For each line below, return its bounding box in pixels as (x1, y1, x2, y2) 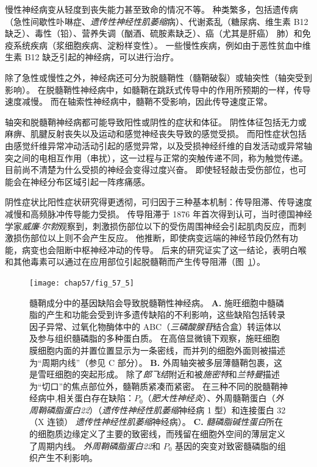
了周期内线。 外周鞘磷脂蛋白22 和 (29, 439, 160, 452)
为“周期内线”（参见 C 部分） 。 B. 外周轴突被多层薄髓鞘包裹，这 (29, 356, 282, 368)
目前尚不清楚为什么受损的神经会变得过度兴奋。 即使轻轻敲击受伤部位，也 (5, 163, 298, 176)
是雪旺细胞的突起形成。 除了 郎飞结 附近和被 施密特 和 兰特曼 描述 (29, 368, 280, 381)
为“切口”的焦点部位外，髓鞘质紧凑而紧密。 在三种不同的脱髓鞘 (29, 379, 279, 392)
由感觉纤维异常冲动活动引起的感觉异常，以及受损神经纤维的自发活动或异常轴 (5, 139, 312, 152)
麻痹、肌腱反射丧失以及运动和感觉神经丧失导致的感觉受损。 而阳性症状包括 (5, 127, 307, 140)
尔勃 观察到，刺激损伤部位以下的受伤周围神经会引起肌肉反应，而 (41, 219, 297, 232)
